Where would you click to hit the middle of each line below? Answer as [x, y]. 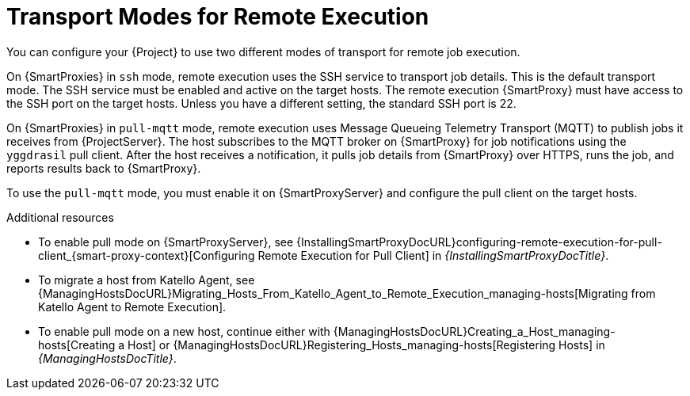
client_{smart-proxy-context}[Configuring [147, 255]
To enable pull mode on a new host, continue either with [184, 331]
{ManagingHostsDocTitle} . [107, 358]
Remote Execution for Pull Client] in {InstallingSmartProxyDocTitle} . [433, 255]
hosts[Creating [77, 345]
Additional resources [60, 217]
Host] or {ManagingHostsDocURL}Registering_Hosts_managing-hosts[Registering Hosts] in [366, 345]
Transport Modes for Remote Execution [218, 17]
